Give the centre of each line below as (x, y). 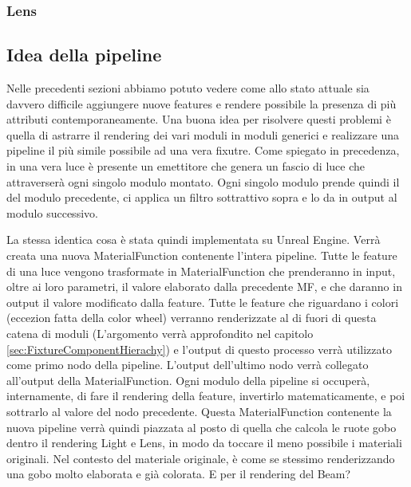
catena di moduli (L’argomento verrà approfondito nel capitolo (160, 333)
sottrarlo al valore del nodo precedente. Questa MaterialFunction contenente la (199, 411)
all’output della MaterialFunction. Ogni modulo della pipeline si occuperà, (188, 380)
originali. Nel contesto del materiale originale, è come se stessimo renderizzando (201, 458)
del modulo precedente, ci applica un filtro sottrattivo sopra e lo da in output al (202, 197)
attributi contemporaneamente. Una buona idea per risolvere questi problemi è (199, 119)
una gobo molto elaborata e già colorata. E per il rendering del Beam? (179, 474)
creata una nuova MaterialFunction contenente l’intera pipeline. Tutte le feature (202, 255)
